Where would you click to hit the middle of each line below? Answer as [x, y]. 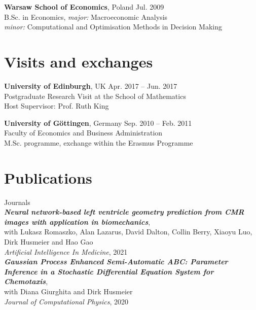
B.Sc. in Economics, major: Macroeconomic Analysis [86, 16]
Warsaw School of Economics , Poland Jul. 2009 [84, 7]
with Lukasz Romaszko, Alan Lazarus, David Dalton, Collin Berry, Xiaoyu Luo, [128, 232]
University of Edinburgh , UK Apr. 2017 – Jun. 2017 [91, 85]
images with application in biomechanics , [77, 221]
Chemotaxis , [26, 281]
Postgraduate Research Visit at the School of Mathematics [95, 96]
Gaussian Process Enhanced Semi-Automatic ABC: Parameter [116, 262]
